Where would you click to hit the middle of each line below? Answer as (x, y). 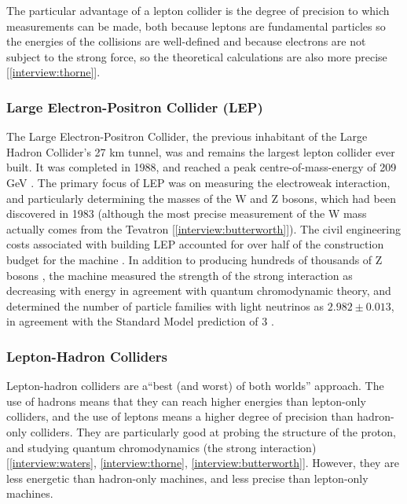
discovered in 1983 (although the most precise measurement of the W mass (187, 213)
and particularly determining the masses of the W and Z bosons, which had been (201, 198)
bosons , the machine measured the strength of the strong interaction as (180, 275)
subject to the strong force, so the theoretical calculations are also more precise (197, 56)
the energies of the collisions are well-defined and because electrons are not (186, 41)
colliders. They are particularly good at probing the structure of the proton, (213, 431)
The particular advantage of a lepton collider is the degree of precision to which (198, 10)
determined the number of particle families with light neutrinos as (165, 305)
